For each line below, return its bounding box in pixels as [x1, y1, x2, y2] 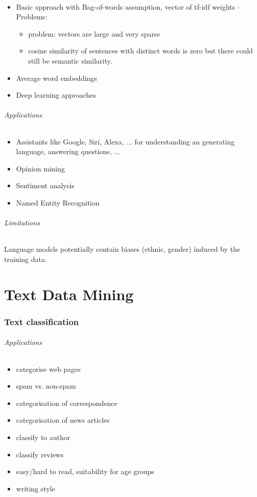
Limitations [4, 217, 40, 228]
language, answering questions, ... [16, 146, 120, 157]
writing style [16, 483, 55, 493]
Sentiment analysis [16, 180, 74, 191]
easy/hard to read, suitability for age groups [16, 466, 154, 477]
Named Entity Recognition [16, 197, 100, 208]
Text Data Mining [4, 283, 134, 304]
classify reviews [16, 449, 64, 459]
